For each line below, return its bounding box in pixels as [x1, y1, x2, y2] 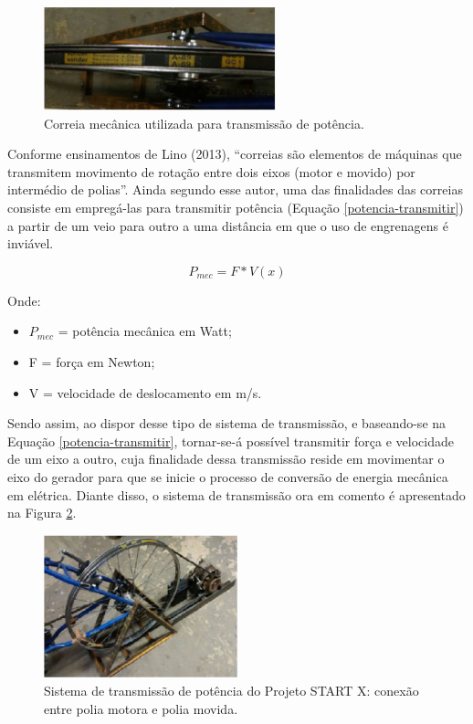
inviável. [7, 234, 54, 253]
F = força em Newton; [28, 352, 155, 371]
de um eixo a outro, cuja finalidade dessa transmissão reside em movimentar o [7, 449, 445, 468]
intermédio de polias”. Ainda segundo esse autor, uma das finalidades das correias [7, 180, 463, 199]
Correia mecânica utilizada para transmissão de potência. [44, 113, 364, 132]
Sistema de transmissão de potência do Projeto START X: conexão [44, 681, 419, 700]
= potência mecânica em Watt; [58, 321, 232, 341]
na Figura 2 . [7, 503, 77, 522]
